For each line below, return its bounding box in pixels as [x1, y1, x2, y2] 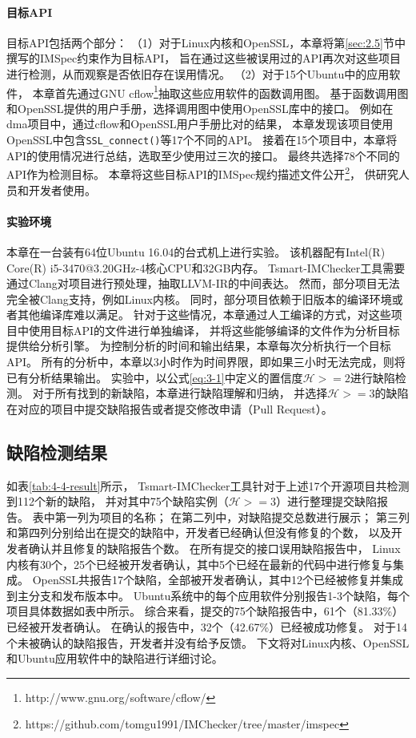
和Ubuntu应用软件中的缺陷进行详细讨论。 [6, 650, 223, 667]
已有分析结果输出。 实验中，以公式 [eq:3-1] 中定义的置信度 [6, 369, 303, 385]
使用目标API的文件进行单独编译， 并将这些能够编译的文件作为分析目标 [28, 321, 400, 338]
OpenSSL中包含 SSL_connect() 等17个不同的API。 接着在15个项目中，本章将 [6, 131, 398, 148]
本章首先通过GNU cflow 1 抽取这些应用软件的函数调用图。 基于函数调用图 [32, 82, 409, 101]
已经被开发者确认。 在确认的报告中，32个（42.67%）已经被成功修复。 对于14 [6, 618, 407, 635]
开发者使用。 [28, 181, 96, 198]
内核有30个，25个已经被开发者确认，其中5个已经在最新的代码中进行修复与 [6, 555, 393, 572]
